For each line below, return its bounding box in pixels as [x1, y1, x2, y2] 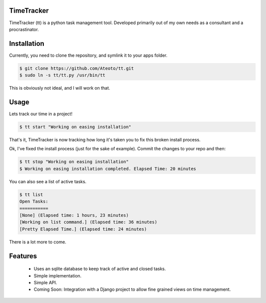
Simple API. [33, 279, 58, 285]
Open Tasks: [19, 199, 49, 204]
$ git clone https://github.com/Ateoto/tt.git [19, 66, 134, 71]
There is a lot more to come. [9, 239, 66, 245]
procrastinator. [9, 26, 39, 32]
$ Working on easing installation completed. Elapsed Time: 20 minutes [19, 166, 197, 171]
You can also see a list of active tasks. [9, 178, 87, 184]
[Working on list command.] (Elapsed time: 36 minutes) [19, 219, 158, 225]
